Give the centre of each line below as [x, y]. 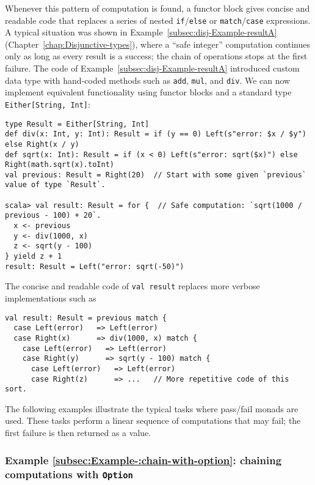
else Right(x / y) [42, 144]
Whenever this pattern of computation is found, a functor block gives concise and [157, 8]
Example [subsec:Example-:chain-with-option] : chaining [143, 460]
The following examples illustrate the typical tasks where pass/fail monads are [152, 408]
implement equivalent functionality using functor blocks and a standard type [148, 92]
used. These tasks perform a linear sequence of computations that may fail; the [153, 420]
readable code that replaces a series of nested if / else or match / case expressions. [158, 20]
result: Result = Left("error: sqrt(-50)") [95, 266]
